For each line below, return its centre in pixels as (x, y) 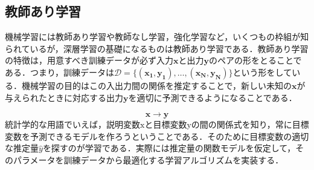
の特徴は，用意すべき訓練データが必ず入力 (89, 60)
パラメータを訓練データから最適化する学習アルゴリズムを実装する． (148, 159)
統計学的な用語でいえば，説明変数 (72, 124)
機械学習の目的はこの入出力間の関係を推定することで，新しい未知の (157, 85)
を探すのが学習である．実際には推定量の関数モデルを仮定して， (169, 148)
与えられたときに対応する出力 (64, 97)
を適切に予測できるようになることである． (213, 97)
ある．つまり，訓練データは (60, 72)
